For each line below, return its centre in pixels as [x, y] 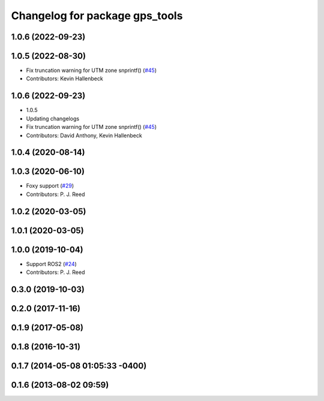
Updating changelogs [53, 118]
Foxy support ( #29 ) [50, 186]
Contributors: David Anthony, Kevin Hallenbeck [84, 135]
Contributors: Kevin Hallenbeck [64, 79]
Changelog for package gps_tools [97, 16]
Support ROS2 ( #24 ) [52, 264]
